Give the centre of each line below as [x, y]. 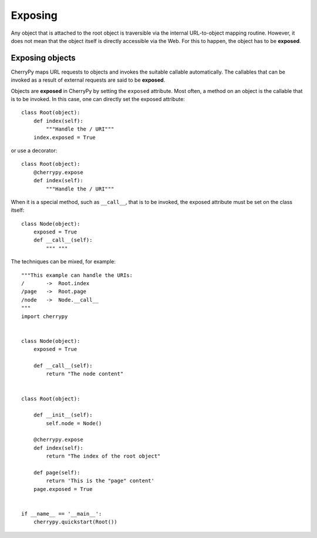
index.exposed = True [65, 137]
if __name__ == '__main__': [62, 514]
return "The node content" [85, 374]
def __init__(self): [63, 415]
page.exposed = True [63, 489]
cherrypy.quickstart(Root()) [75, 522]
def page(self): [57, 473]
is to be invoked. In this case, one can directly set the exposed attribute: [98, 99]
